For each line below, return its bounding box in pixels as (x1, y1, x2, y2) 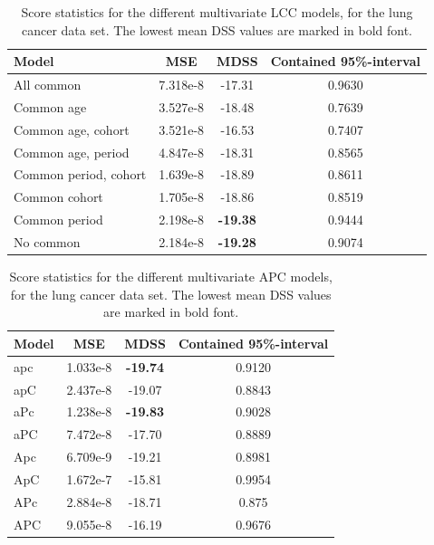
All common (14, 75, 82, 94)
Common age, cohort (14, 120, 130, 139)
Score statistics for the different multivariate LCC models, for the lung (21, 3, 413, 21)
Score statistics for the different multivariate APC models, (9, 267, 333, 286)
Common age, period (14, 142, 130, 161)
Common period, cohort (14, 165, 147, 184)
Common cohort (14, 187, 103, 206)
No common (14, 232, 81, 251)
